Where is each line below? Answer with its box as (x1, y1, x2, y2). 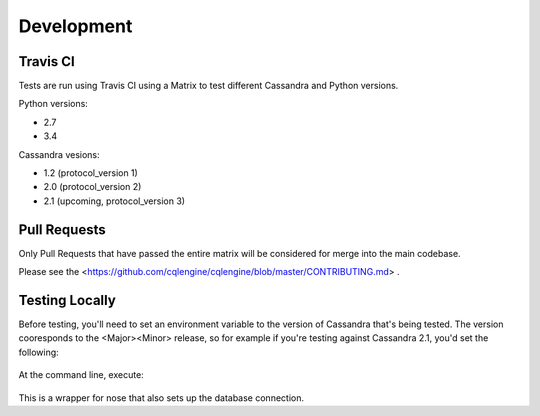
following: (18, 346, 59, 358)
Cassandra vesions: (18, 148, 100, 160)
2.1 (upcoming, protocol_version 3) (43, 195, 185, 207)
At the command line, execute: (18, 369, 144, 381)
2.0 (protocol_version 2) (43, 181, 142, 193)
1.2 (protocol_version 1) (43, 167, 139, 179)
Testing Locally (18, 291, 117, 309)
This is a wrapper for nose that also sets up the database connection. (18, 391, 305, 404)
